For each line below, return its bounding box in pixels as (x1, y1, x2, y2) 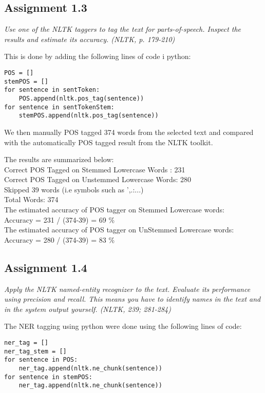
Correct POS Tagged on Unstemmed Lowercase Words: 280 (4, 174, 191, 185)
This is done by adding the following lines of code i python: (4, 51, 191, 62)
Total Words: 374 (4, 194, 59, 205)
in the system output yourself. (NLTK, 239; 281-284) (4, 303, 171, 314)
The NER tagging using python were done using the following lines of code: (4, 321, 242, 331)
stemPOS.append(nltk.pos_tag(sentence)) (18, 112, 159, 120)
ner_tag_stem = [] (4, 347, 67, 355)
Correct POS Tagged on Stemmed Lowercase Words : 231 (4, 164, 185, 174)
